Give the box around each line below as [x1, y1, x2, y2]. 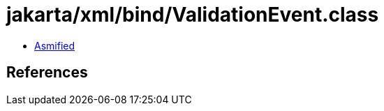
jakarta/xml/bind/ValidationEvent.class [6, 3, 379, 27]
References [6, 64, 88, 82]
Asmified [34, 39, 75, 52]
